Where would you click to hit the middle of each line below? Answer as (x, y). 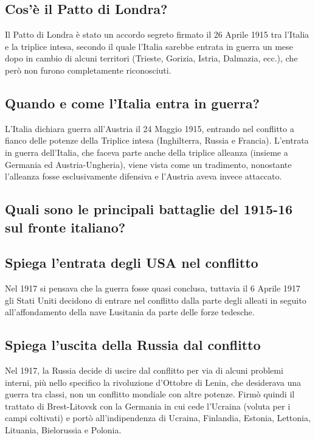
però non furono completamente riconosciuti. (88, 70)
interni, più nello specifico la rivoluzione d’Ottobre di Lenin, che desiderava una (153, 382)
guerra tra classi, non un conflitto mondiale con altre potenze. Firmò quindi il (150, 394)
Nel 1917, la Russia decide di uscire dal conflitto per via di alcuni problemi (144, 370)
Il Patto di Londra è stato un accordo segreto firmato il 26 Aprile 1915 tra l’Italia (157, 34)
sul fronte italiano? (65, 227)
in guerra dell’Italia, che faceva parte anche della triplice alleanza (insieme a (147, 152)
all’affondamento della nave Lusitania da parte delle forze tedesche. (130, 312)
